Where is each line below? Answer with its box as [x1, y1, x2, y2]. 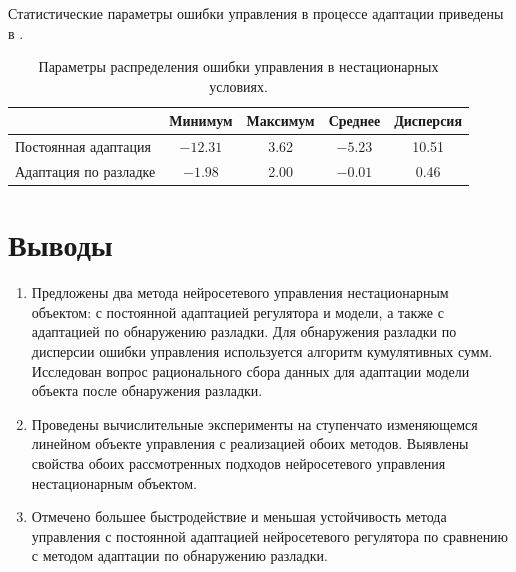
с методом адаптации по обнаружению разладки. [31, 545, 328, 566]
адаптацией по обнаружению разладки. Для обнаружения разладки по [31, 321, 457, 342]
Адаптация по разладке [15, 161, 156, 182]
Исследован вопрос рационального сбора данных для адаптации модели [31, 360, 470, 381]
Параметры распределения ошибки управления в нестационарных [38, 56, 439, 77]
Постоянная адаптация [15, 136, 151, 157]
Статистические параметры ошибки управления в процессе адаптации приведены [8, 3, 504, 23]
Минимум [169, 110, 233, 131]
